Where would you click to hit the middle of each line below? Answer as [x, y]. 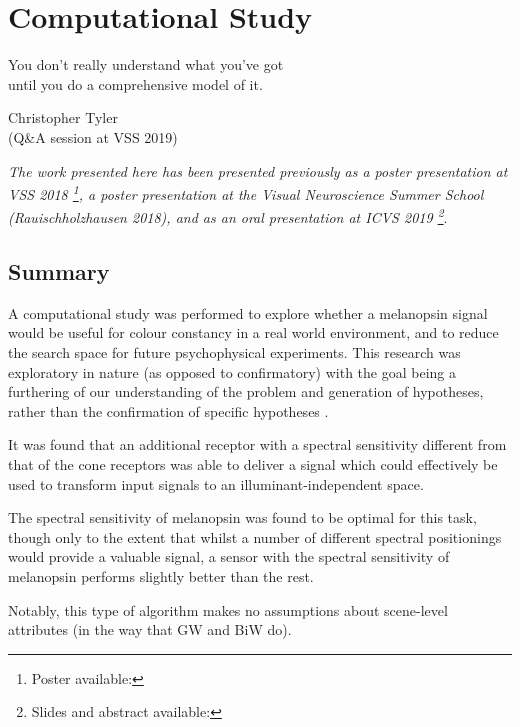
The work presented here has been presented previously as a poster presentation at [258, 170]
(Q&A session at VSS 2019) [93, 136]
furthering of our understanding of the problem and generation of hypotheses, [246, 391]
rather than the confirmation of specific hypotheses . [168, 410]
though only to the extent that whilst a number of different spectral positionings [255, 536]
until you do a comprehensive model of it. [135, 83]
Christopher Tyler [63, 117]
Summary [59, 270]
